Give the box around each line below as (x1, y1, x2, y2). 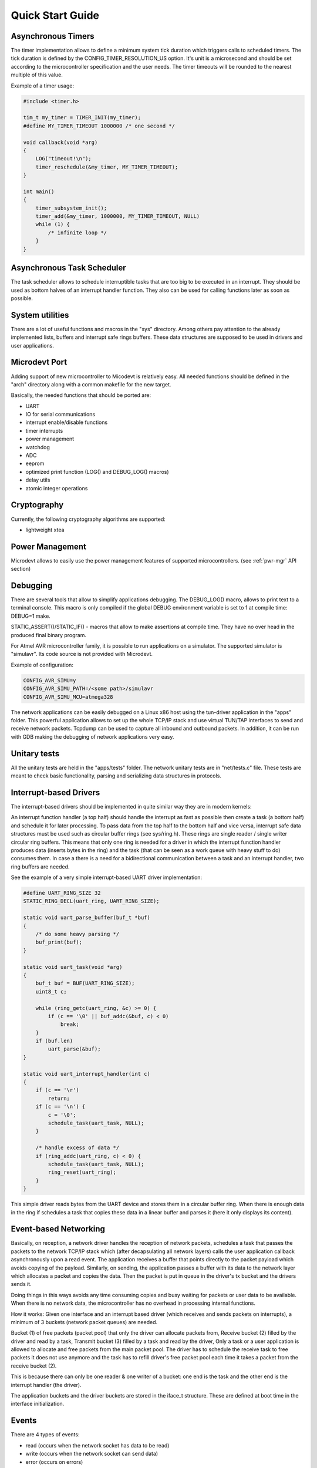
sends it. (11, 1281, 32, 1288)
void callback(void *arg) (23, 139, 98, 146)
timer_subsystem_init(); (35, 204, 107, 211)
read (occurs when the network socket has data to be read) (25, 1442, 170, 1449)
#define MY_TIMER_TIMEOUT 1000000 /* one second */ (23, 122, 176, 129)
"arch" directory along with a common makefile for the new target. (11, 381, 171, 388)
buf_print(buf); (35, 939, 82, 945)
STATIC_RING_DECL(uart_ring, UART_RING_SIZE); (23, 898, 160, 904)
